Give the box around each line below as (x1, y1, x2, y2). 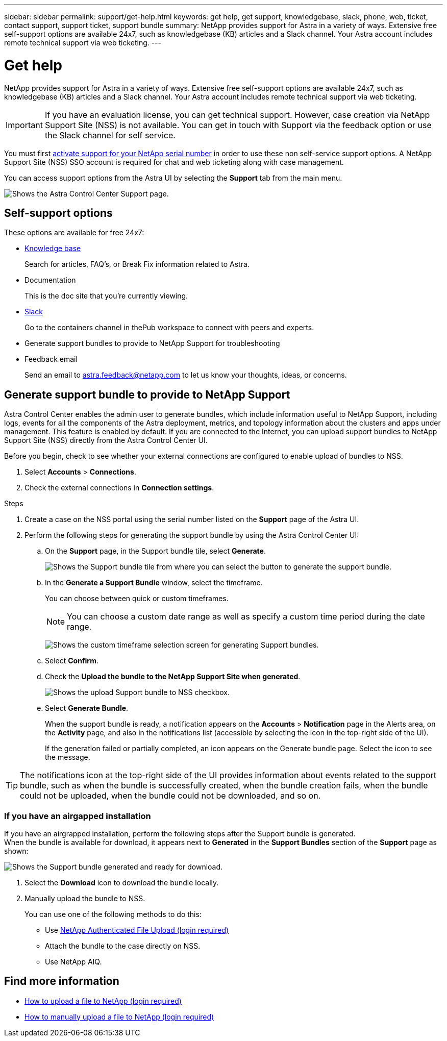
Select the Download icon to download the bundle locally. (24, 878, 219, 887)
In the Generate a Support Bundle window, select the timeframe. (45, 578, 263, 587)
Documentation (24, 276, 76, 285)
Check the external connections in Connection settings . (24, 483, 214, 492)
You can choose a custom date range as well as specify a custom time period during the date (67, 611, 425, 622)
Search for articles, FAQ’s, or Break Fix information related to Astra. (24, 260, 250, 269)
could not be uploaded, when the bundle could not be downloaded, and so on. (20, 790, 321, 801)
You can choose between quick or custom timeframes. (45, 594, 229, 603)
